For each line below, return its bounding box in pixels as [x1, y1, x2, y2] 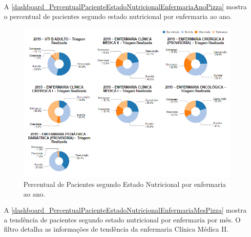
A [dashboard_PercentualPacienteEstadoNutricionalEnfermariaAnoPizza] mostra [4, 1, 247, 11]
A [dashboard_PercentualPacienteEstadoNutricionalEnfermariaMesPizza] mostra [4, 205, 247, 215]
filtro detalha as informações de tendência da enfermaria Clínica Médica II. [4, 224, 229, 234]
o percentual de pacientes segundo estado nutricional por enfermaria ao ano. [4, 11, 232, 21]
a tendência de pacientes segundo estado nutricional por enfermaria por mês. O [4, 214, 241, 224]
